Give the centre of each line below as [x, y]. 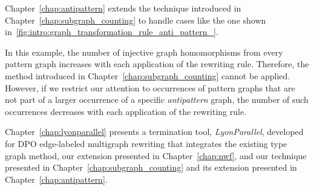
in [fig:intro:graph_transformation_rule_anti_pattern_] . [112, 32]
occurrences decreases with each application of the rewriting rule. [126, 111]
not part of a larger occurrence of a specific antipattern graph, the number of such [157, 100]
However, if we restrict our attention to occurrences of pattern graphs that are [150, 87]
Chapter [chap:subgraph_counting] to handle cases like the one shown [136, 20]
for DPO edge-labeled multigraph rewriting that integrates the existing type [146, 143]
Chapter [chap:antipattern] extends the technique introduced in [123, 8]
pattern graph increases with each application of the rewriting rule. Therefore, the [157, 64]
